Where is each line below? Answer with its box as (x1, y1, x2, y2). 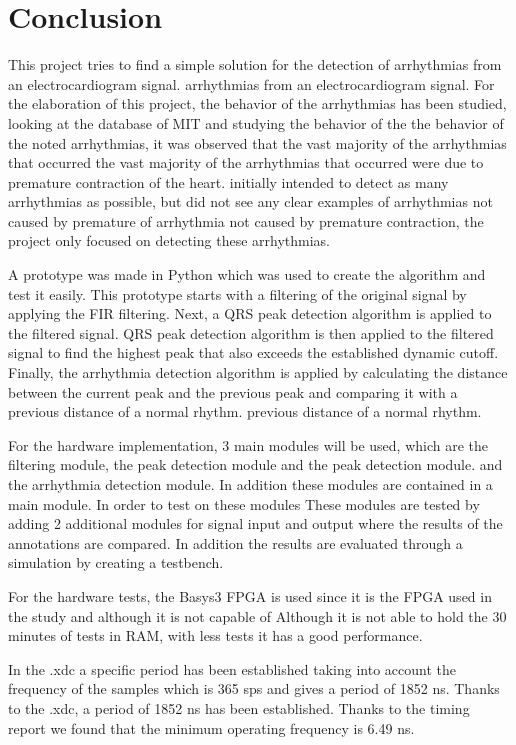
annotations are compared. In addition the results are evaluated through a (8, 532, 463, 553)
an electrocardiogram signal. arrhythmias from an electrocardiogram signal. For (8, 73, 495, 94)
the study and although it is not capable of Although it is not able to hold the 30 (8, 605, 507, 626)
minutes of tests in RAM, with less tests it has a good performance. (8, 625, 423, 646)
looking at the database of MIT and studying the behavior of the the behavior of (8, 112, 504, 133)
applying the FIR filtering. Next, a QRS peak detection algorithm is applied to (8, 303, 492, 324)
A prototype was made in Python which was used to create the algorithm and (8, 264, 486, 285)
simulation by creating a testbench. (8, 552, 224, 573)
